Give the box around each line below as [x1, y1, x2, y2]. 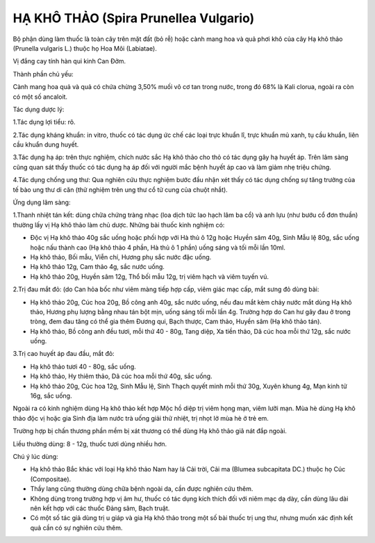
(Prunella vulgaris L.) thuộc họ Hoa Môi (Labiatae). [12, 44, 158, 52]
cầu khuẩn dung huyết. [12, 140, 79, 149]
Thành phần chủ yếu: [12, 70, 74, 78]
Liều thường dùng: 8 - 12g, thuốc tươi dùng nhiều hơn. [12, 439, 167, 448]
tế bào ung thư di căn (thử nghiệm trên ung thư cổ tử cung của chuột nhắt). [12, 185, 228, 194]
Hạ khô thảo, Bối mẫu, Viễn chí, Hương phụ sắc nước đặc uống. [30, 252, 212, 261]
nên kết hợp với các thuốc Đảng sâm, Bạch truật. [30, 504, 170, 512]
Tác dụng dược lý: [12, 105, 65, 113]
